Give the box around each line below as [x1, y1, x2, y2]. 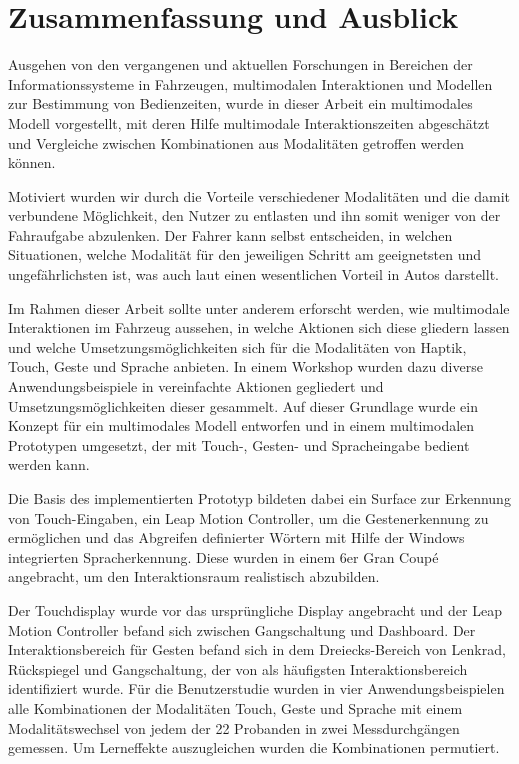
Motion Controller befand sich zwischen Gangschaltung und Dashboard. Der [8, 619, 476, 640]
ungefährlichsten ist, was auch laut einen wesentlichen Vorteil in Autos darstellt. [8, 264, 499, 285]
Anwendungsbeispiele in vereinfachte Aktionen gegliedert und [8, 376, 384, 397]
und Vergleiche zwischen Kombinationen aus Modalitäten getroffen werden [8, 132, 465, 153]
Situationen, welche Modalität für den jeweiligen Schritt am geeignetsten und [8, 244, 482, 265]
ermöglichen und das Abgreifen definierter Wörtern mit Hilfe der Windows [8, 527, 465, 548]
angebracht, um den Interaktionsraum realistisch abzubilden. [8, 566, 380, 587]
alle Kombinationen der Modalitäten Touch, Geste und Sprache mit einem [8, 697, 463, 718]
